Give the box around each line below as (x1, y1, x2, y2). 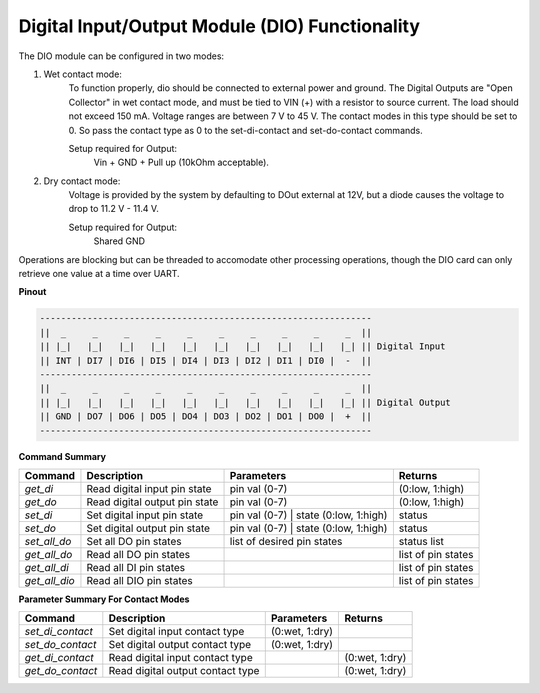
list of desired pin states (229, 534, 343, 548)
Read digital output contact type (108, 664, 260, 678)
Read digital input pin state (86, 481, 212, 495)
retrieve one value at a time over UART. (18, 268, 180, 280)
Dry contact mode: (43, 175, 121, 187)
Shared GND (93, 235, 145, 247)
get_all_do (24, 547, 73, 561)
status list (398, 534, 445, 548)
